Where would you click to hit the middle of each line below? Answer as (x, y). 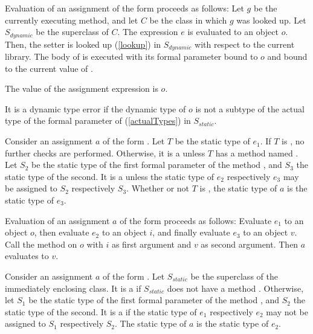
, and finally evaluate (191, 232)
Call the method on (41, 244)
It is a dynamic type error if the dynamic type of (95, 108)
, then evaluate (62, 232)
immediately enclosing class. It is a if (73, 288)
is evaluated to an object (233, 32)
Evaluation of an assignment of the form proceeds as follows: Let (124, 8)
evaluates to (27, 256)
